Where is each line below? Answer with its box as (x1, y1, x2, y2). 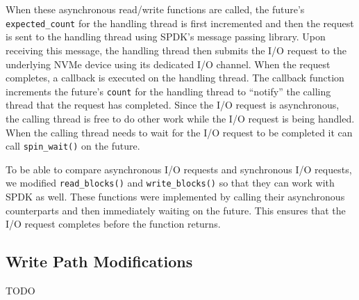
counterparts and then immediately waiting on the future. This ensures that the (6, 203, 346, 217)
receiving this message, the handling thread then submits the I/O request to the (6, 42, 347, 57)
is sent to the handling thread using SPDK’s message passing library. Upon (6, 29, 326, 44)
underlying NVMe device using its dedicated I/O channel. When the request (6, 56, 331, 71)
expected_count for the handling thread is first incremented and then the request (6, 15, 354, 30)
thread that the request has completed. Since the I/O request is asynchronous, (6, 97, 340, 112)
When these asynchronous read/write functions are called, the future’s (6, 2, 305, 16)
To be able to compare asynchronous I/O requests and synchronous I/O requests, (6, 161, 352, 176)
